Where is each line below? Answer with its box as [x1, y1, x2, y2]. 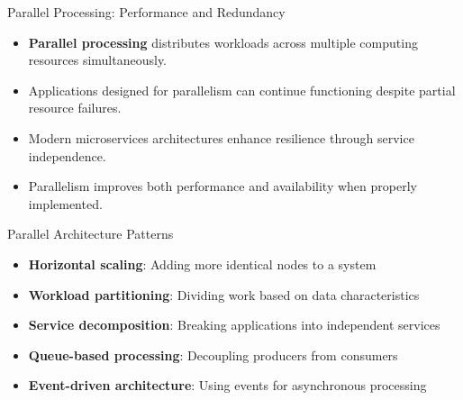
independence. [28, 146, 106, 165]
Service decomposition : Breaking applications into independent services [28, 315, 440, 334]
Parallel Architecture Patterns [7, 224, 174, 243]
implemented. [28, 194, 103, 213]
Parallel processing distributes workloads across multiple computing [28, 32, 418, 51]
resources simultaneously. [28, 50, 168, 69]
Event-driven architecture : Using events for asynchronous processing [28, 376, 427, 395]
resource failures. [28, 98, 122, 117]
